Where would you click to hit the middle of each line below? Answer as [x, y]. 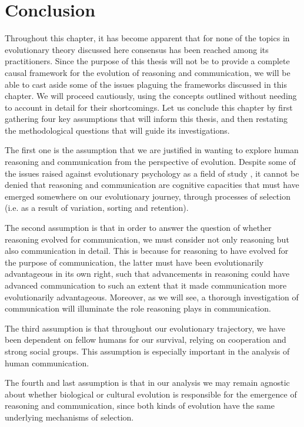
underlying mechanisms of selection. [69, 417]
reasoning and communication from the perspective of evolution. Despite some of [150, 162]
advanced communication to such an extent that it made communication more [146, 285]
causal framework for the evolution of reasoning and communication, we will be [148, 72]
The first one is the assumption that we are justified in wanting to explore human [152, 150]
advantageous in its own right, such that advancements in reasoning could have [147, 274]
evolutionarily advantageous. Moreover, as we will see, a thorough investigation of [152, 297]
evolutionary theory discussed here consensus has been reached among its [137, 49]
